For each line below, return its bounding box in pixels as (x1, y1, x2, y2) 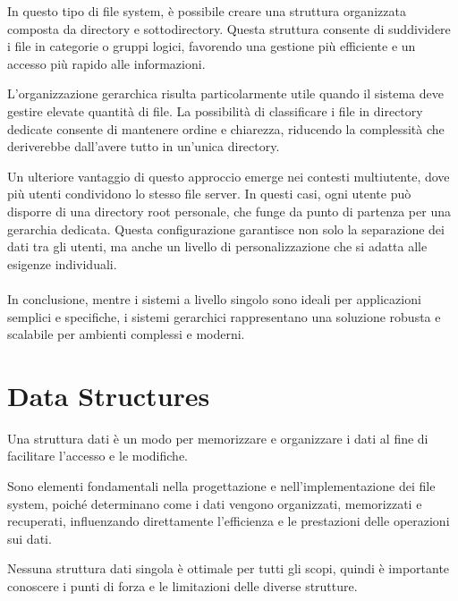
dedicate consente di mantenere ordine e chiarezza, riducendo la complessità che (7, 119, 445, 138)
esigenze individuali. (7, 254, 117, 273)
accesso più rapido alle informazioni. (7, 54, 206, 72)
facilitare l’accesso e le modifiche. (7, 446, 188, 465)
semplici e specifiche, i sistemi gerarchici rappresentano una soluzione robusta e (7, 307, 441, 326)
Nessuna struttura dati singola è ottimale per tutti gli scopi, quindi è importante (7, 559, 450, 578)
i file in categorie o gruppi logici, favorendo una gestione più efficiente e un (7, 37, 416, 55)
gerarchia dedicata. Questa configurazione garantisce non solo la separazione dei (7, 219, 445, 238)
